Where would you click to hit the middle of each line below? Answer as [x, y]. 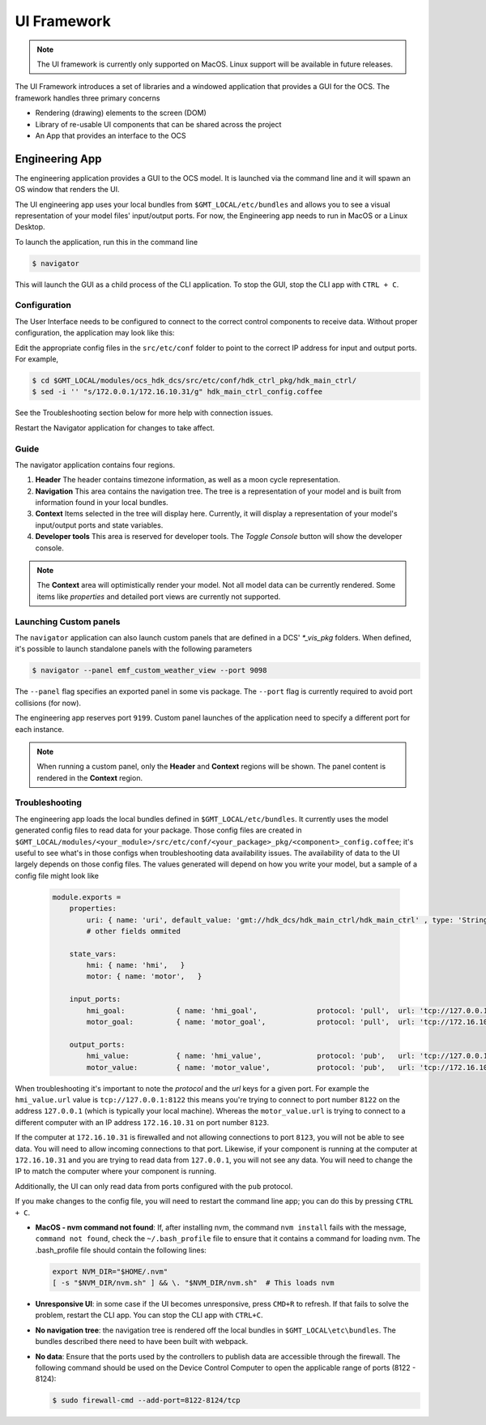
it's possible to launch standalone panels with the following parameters [134, 649]
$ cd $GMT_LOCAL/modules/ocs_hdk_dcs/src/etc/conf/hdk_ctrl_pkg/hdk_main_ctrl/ [194, 381]
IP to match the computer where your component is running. [115, 1171]
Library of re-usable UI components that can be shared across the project [158, 124]
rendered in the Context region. [90, 777]
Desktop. [30, 227]
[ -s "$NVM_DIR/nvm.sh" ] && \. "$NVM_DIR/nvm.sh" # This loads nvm [193, 1283]
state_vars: [93, 954]
